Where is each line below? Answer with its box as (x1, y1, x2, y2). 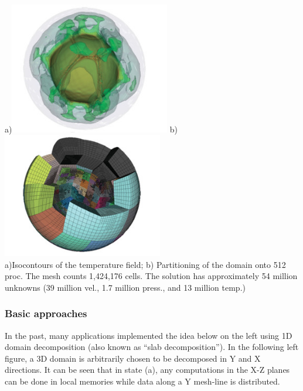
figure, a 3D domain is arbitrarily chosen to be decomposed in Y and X (5, 352, 261, 364)
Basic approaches (5, 306, 87, 321)
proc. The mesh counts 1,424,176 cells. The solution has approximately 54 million (5, 270, 298, 282)
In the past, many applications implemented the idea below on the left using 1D (5, 329, 292, 341)
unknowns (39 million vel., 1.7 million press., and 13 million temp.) (5, 281, 246, 293)
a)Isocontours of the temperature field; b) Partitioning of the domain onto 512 (5, 258, 286, 270)
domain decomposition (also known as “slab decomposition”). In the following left (5, 341, 299, 353)
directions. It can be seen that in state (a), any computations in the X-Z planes (5, 363, 290, 376)
